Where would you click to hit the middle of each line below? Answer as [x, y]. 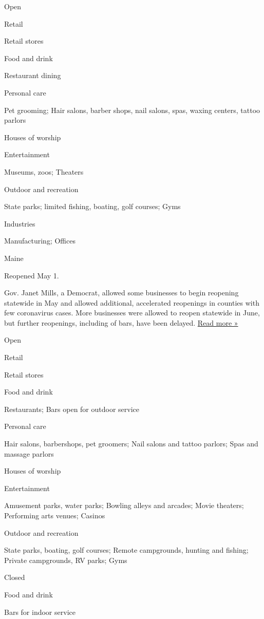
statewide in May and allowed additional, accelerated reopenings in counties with [132, 302]
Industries [20, 223]
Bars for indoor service [40, 612]
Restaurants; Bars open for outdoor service [72, 409]
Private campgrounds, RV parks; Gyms [66, 560]
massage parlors [29, 453]
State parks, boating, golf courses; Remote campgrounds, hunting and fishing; [126, 550]
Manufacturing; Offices [40, 241]
